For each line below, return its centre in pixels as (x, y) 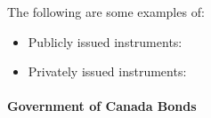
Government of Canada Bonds (102, 106)
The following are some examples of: (106, 12)
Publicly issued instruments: (105, 41)
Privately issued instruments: (107, 71)
